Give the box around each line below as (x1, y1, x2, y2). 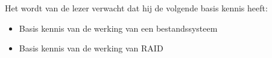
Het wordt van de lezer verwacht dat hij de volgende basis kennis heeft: (5, 2, 268, 14)
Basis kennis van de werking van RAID (19, 42, 163, 54)
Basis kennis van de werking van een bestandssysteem (19, 22, 218, 34)
